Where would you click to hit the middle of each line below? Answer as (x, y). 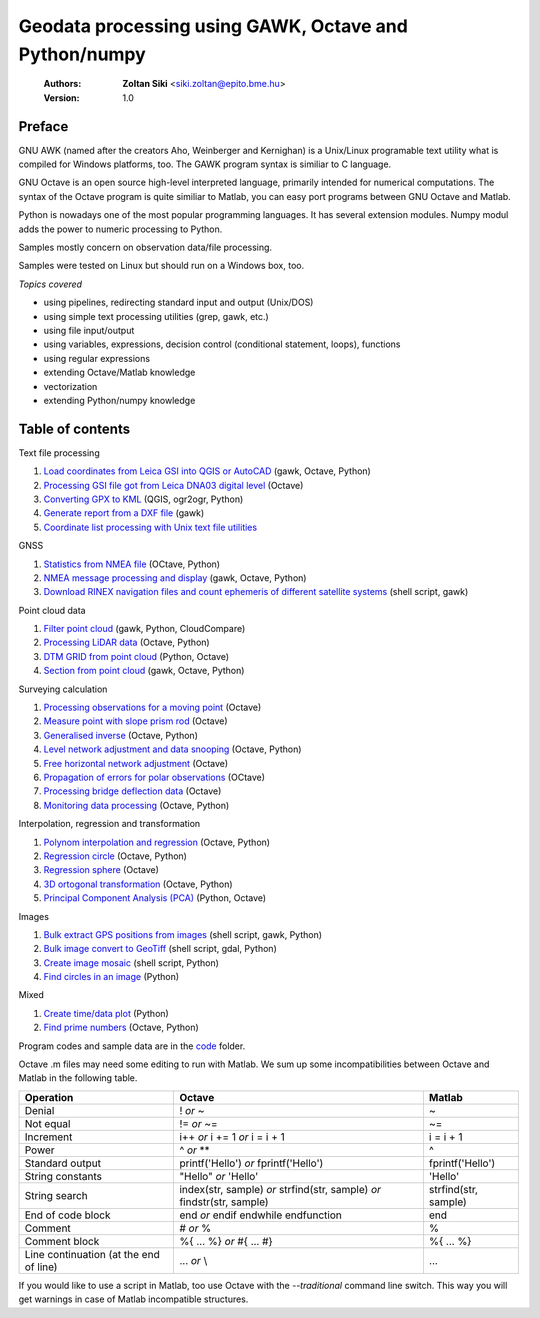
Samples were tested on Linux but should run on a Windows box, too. (161, 266)
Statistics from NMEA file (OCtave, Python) (131, 564)
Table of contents (74, 428)
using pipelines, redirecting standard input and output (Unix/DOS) (178, 302)
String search (56, 1195)
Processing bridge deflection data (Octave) (132, 791)
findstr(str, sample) (224, 1202)
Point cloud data (52, 610)
